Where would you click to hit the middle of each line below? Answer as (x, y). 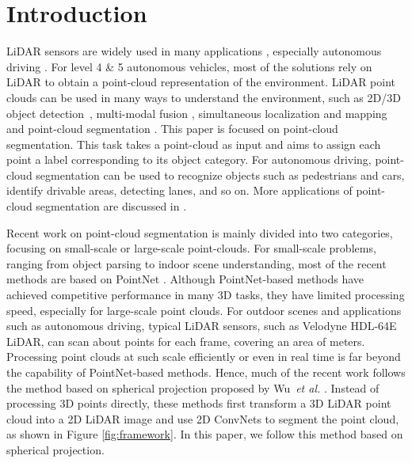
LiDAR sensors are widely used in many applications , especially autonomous (194, 51)
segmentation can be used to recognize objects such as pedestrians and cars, (220, 175)
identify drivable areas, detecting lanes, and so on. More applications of (179, 190)
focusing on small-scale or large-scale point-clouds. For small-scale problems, (191, 248)
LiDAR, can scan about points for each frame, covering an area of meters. (186, 341)
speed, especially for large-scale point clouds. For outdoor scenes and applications (204, 310)
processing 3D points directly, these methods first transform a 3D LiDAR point (199, 403)
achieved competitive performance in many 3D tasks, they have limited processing (206, 295)
